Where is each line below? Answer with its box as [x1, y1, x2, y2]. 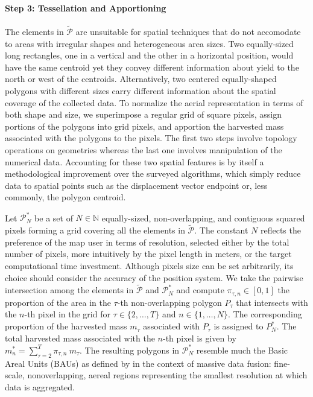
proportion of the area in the [5, 296, 111, 308]
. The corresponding [228, 308, 302, 320]
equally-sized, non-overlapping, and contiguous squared [101, 211, 305, 224]
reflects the [260, 224, 301, 237]
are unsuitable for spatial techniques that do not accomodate [75, 25, 301, 38]
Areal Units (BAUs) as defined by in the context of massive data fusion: [5, 357, 271, 369]
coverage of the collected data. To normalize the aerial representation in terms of [5, 96, 303, 109]
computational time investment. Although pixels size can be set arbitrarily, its [5, 259, 294, 272]
